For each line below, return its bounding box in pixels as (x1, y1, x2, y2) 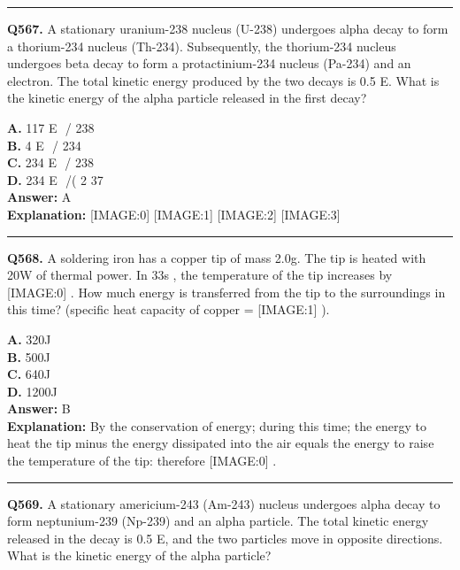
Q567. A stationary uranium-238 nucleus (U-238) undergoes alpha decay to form (7, 19, 448, 37)
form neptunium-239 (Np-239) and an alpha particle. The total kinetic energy (7, 512, 429, 530)
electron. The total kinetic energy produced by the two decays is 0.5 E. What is (7, 71, 440, 89)
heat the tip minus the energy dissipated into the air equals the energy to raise (7, 434, 434, 452)
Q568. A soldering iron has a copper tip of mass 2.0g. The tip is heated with (7, 248, 426, 266)
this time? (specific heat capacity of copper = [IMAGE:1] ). (7, 300, 330, 319)
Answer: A (7, 188, 72, 206)
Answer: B (7, 399, 71, 418)
